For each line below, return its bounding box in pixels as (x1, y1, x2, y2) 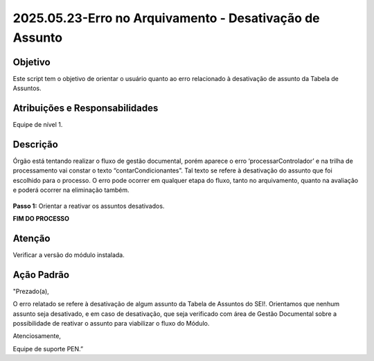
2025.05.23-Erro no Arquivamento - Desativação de (12, 10, 320, 26)
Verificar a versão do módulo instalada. (12, 250, 125, 259)
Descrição (12, 139, 58, 150)
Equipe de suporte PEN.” (12, 344, 83, 353)
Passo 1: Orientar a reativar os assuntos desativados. (12, 202, 165, 210)
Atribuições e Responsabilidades (12, 103, 159, 114)
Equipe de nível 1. (12, 121, 63, 129)
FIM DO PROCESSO (12, 215, 69, 223)
